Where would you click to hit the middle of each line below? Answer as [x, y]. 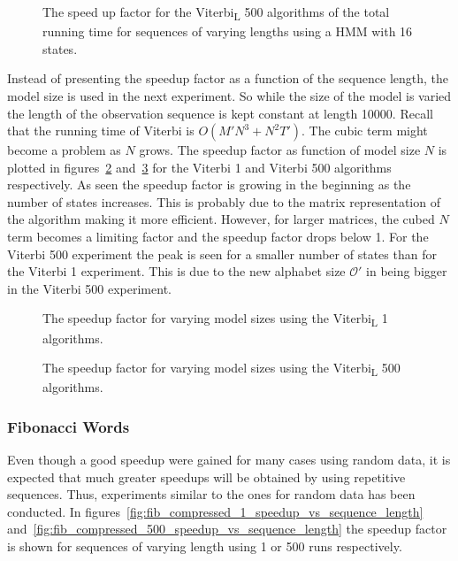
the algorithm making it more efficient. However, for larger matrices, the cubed [221, 219]
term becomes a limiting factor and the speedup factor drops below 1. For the [218, 237]
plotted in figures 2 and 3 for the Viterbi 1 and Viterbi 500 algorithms [199, 167]
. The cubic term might [365, 131]
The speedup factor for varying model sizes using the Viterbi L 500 [221, 369]
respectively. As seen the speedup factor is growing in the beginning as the [209, 184]
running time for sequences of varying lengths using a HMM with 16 [228, 31]
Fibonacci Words [69, 426]
